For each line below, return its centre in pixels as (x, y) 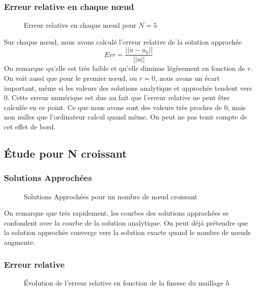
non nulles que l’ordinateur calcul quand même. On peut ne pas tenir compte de (126, 117)
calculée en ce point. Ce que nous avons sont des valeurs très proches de (113, 107)
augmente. (20, 242)
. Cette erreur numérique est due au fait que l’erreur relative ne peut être (119, 97)
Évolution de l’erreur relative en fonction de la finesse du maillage (124, 282)
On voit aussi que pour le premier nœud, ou (71, 78)
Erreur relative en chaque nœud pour (80, 25)
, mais (237, 107)
